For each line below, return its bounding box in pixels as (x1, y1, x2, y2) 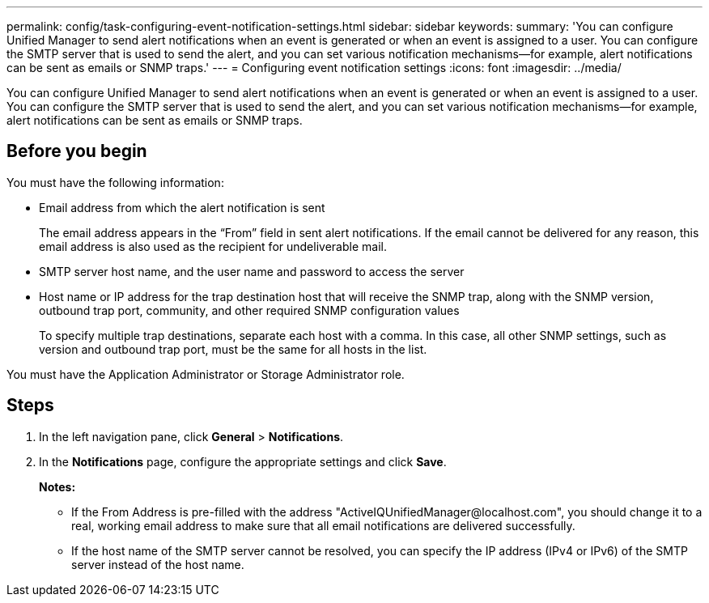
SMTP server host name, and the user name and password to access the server (39, 264, 465, 278)
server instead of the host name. (71, 557, 244, 571)
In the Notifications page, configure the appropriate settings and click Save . (39, 454, 447, 469)
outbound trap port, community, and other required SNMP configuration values (39, 303, 460, 317)
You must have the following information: (6, 175, 224, 189)
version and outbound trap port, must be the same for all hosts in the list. (39, 342, 427, 356)
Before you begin (6, 141, 147, 162)
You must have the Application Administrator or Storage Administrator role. (6, 367, 405, 381)
